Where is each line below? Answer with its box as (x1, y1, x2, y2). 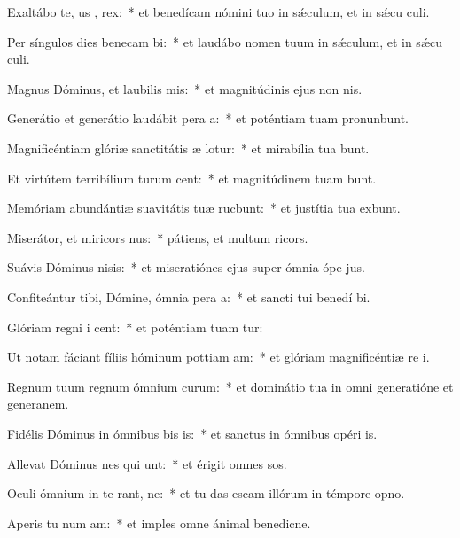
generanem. (7, 394, 69, 413)
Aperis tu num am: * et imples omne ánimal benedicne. (7, 513, 311, 532)
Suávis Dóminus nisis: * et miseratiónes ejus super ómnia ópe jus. (7, 258, 365, 277)
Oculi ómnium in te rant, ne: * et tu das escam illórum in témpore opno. (7, 484, 405, 503)
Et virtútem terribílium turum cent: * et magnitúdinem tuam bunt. (7, 168, 377, 187)
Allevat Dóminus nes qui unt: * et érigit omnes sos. (7, 454, 287, 472)
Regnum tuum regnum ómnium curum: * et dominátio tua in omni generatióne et (7, 377, 454, 395)
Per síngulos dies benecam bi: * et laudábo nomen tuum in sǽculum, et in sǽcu (7, 32, 442, 51)
